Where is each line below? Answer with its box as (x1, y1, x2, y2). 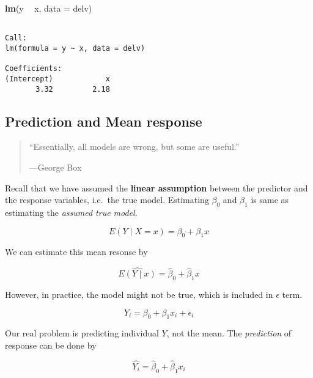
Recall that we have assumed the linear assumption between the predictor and (5, 181, 308, 194)
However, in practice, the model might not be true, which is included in (5, 287, 273, 300)
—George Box (29, 160, 82, 173)
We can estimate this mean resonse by (5, 245, 148, 258)
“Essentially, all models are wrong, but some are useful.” (29, 140, 240, 153)
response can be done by (5, 338, 97, 351)
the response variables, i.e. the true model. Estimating (5, 193, 209, 206)
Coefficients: (5, 64, 62, 73)
